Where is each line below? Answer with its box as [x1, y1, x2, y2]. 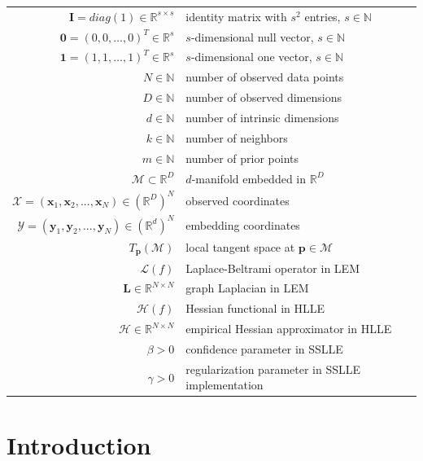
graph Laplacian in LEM [185, 279, 309, 296]
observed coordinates [185, 191, 290, 209]
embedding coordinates [185, 216, 300, 233]
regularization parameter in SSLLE [185, 360, 361, 377]
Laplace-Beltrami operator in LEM [185, 259, 360, 276]
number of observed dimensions [185, 89, 342, 106]
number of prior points [185, 149, 299, 166]
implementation [185, 376, 264, 393]
